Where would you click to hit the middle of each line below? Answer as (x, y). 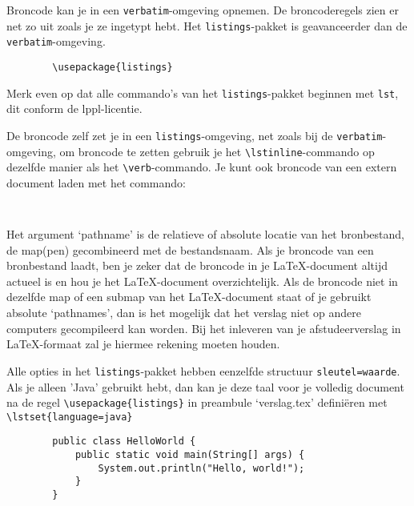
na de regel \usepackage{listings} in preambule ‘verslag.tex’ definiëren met (197, 402)
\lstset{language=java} (70, 417)
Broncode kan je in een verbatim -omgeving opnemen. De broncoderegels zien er (203, 10)
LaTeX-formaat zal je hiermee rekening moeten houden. (143, 344)
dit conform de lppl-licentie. (74, 108)
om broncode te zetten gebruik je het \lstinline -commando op (217, 151)
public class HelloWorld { (124, 442)
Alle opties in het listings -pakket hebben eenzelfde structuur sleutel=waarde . (203, 370)
